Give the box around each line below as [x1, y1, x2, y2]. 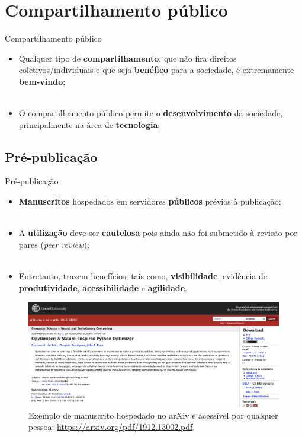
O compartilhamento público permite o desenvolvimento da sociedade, [18, 107, 283, 119]
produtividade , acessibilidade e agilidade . [18, 281, 187, 294]
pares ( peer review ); [18, 238, 89, 250]
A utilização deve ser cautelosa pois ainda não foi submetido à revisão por [18, 227, 297, 239]
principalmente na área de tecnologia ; [18, 118, 160, 130]
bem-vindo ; [18, 75, 66, 87]
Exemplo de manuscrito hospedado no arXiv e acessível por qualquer [28, 409, 278, 421]
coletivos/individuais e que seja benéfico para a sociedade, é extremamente [18, 63, 294, 76]
